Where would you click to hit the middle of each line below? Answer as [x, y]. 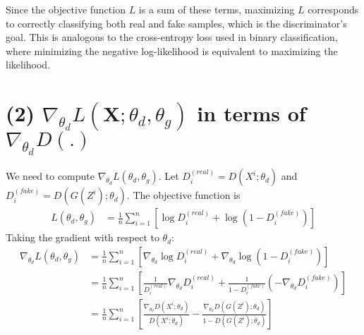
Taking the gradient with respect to [83, 237]
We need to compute [50, 176]
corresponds [333, 9]
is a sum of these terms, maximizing [217, 9]
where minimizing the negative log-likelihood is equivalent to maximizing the [172, 50]
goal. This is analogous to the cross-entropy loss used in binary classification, [172, 37]
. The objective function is [183, 195]
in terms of [251, 113]
